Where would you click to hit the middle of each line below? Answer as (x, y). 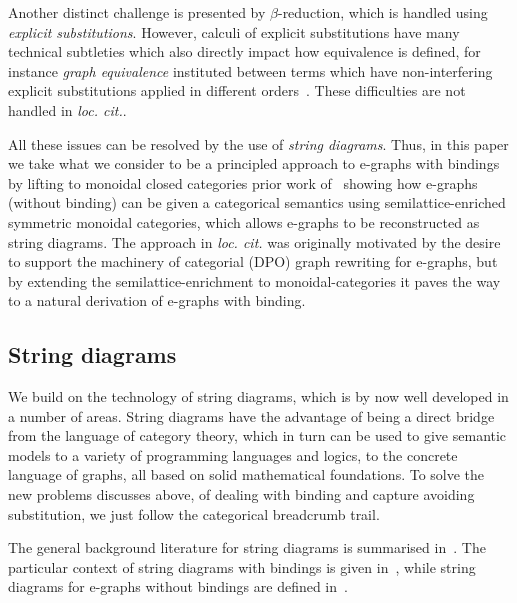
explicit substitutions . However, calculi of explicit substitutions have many (234, 31)
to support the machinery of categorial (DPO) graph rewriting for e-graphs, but (253, 261)
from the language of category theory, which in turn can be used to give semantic (257, 435)
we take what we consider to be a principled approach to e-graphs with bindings (254, 163)
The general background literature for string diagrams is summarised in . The (247, 547)
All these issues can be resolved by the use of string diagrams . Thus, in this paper (258, 143)
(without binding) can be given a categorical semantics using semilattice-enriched (257, 202)
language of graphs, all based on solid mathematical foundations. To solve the (246, 474)
